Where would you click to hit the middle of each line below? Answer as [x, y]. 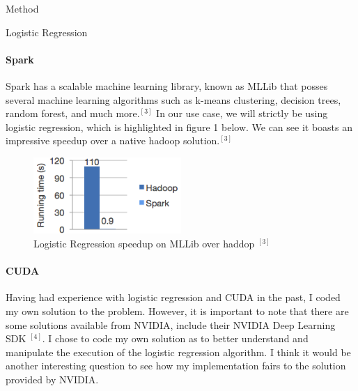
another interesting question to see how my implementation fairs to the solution [176, 366]
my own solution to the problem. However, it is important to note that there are [177, 310]
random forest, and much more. [73, 113]
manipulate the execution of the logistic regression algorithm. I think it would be [178, 352]
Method [22, 8]
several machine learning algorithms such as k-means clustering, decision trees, [173, 99]
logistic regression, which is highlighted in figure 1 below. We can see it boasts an [179, 127]
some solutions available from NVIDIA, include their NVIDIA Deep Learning [171, 324]
